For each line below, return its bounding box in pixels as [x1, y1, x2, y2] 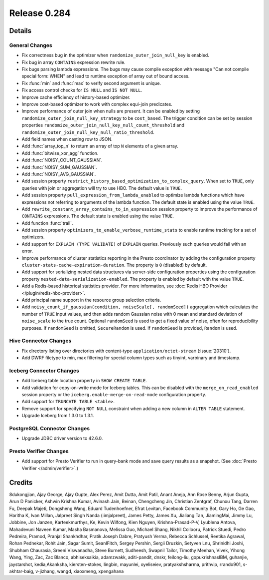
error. [21, 248, 33, 254]
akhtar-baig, [9, 569, 35, 575]
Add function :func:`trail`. [21, 220, 73, 226]
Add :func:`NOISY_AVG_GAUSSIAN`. [21, 171, 96, 177]
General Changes [9, 41, 52, 48]
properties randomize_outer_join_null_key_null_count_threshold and [21, 122, 184, 128]
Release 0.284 [9, 7, 71, 18]
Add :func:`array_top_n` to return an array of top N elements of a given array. [21, 143, 179, 149]
